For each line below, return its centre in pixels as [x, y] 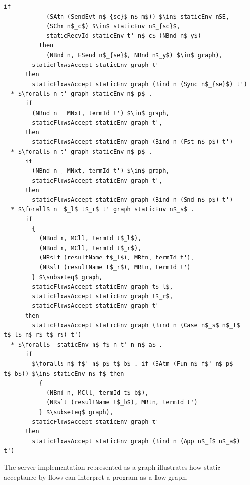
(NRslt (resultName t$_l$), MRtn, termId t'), [117, 258]
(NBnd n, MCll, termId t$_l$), [90, 239]
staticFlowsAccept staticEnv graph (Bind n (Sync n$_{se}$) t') [140, 84]
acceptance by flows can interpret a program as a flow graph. [96, 476]
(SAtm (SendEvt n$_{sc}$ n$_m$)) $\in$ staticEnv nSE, [138, 16]
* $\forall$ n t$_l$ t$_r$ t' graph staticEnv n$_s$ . [103, 210]
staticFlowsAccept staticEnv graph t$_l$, [103, 287]
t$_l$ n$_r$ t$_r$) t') [43, 335]
